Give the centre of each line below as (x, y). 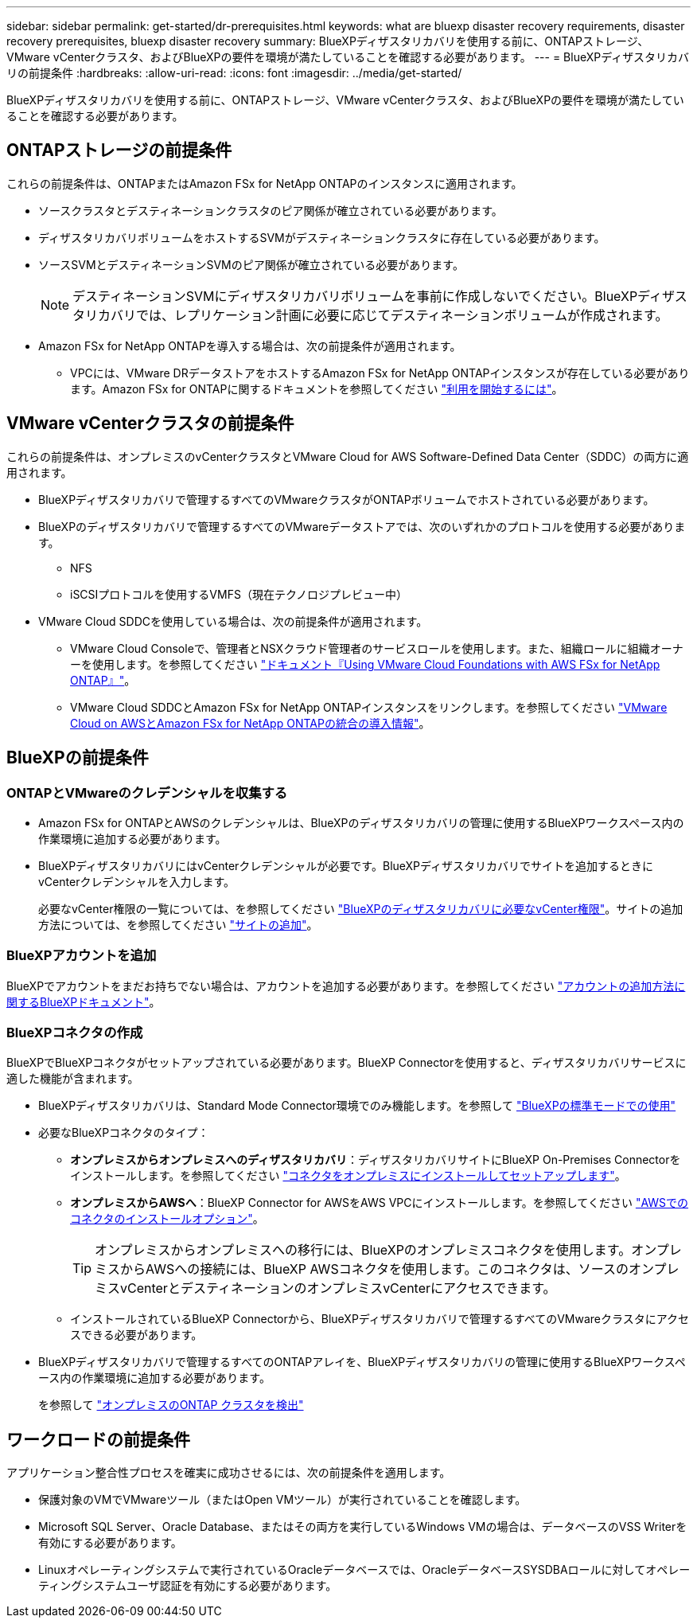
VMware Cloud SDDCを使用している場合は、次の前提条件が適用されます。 (233, 621)
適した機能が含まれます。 (73, 1079)
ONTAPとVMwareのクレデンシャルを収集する (147, 792)
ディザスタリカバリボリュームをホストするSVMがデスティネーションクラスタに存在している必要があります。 (322, 237)
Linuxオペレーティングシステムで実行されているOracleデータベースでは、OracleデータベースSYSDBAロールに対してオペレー (364, 1570)
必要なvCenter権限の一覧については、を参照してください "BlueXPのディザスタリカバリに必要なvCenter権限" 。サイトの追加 (361, 908)
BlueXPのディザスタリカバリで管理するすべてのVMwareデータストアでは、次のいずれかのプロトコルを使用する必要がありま (362, 526)
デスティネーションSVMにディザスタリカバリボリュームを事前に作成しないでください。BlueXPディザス (380, 296)
